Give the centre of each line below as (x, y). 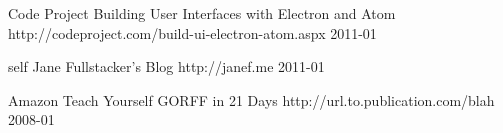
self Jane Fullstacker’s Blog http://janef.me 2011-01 (166, 66)
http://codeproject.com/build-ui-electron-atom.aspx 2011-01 (192, 32)
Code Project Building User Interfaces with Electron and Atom (202, 13)
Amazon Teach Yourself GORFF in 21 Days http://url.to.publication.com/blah (251, 99)
